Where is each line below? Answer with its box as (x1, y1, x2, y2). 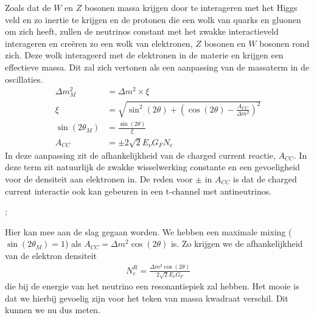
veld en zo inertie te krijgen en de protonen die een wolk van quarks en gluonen (5, 13, 301, 26)
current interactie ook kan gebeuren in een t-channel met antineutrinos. (5, 184, 272, 197)
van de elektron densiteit (5, 249, 97, 261)
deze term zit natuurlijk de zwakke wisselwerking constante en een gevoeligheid (5, 161, 300, 173)
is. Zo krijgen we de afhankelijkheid (170, 237, 303, 250)
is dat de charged (232, 173, 297, 185)
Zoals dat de (5, 1, 51, 13)
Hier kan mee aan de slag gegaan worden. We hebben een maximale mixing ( (5, 225, 292, 238)
